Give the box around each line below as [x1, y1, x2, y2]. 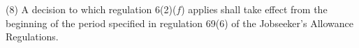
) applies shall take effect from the [181, 2, 328, 16]
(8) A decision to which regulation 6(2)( [6, 2, 177, 16]
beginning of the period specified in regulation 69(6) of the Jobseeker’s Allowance [6, 15, 353, 30]
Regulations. [6, 29, 59, 44]
